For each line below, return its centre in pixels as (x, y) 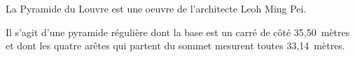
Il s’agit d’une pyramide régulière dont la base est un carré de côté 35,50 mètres (178, 32)
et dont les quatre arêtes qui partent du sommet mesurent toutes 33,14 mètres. (175, 46)
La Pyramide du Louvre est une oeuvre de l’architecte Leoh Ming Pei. (156, 8)
